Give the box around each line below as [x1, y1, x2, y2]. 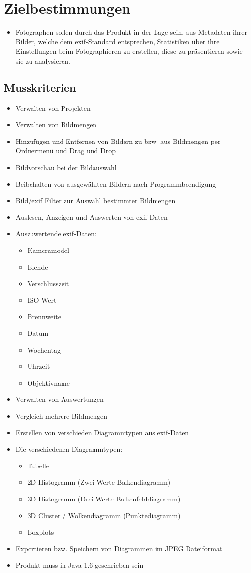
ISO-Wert [27, 294, 57, 305]
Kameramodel [27, 245, 69, 255]
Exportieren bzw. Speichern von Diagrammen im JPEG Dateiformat [15, 543, 222, 553]
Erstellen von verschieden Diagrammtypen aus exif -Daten [15, 427, 189, 437]
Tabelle [27, 460, 49, 470]
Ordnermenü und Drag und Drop [15, 145, 116, 156]
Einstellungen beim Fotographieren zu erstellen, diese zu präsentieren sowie [15, 46, 243, 56]
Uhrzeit [27, 361, 50, 371]
